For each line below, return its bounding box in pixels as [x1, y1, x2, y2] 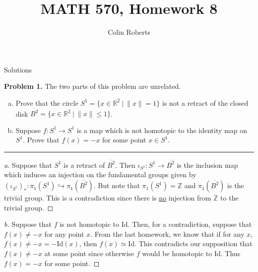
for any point [44, 228, 84, 239]
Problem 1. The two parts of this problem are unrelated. [4, 81, 181, 91]
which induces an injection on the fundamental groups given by [4, 169, 196, 180]
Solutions [4, 64, 32, 74]
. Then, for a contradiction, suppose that [128, 219, 252, 229]
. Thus [220, 248, 241, 259]
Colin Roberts [108, 27, 150, 37]
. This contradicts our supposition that [134, 238, 253, 249]
